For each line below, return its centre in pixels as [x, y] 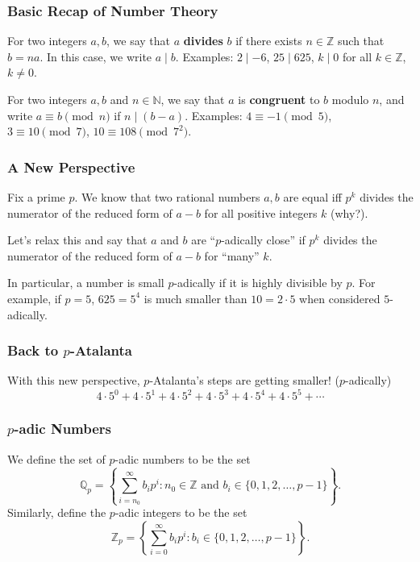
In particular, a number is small [86, 283]
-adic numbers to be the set [183, 458]
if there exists [269, 41]
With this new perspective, [74, 380]
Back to [33, 350]
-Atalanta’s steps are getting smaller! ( [245, 380]
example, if [34, 298]
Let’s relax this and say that [77, 240]
